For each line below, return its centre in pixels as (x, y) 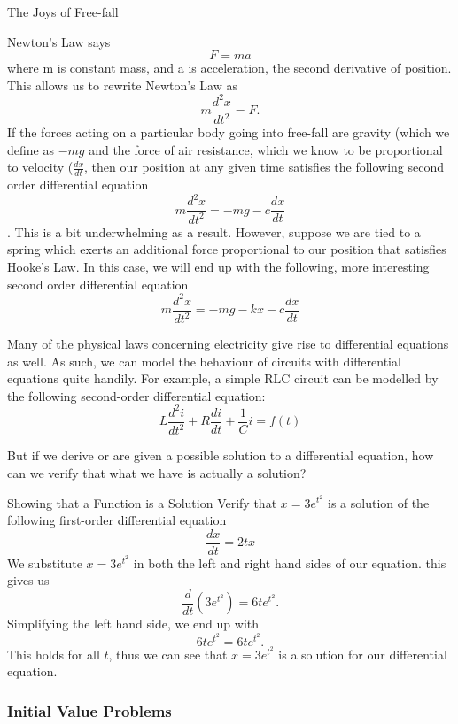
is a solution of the (379, 502)
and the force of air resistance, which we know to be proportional (266, 149)
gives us (28, 580)
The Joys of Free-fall (63, 12)
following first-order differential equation (117, 520)
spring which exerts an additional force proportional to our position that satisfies (227, 249)
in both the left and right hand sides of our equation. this (290, 562)
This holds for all (54, 654)
